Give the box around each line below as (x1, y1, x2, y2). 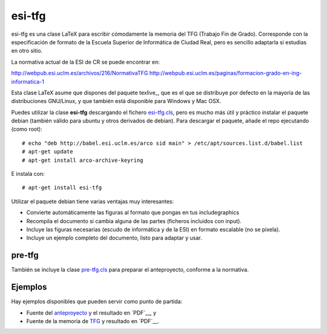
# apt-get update (22, 149, 73, 155)
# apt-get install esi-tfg (22, 184, 102, 191)
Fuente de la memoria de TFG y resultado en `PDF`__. (26, 317, 160, 324)
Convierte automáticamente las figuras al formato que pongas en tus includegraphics (26, 209, 239, 216)
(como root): (11, 125, 42, 133)
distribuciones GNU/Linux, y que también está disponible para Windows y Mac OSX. (11, 98, 222, 105)
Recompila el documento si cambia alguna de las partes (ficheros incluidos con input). (26, 217, 242, 224)
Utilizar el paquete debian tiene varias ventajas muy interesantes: (11, 198, 174, 205)
